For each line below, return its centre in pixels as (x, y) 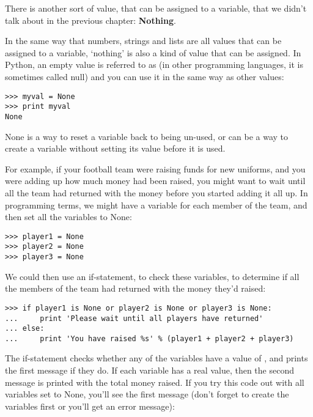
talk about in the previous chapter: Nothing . (90, 20)
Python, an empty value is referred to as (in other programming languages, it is (154, 65)
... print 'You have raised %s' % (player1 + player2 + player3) (149, 338)
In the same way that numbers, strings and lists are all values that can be (143, 41)
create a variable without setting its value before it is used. (115, 148)
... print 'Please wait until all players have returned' (134, 318)
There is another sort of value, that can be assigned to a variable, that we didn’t (156, 8)
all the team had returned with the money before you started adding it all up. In (156, 192)
